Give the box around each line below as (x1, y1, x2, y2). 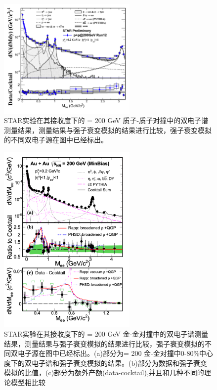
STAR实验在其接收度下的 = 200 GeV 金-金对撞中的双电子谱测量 (4, 328, 209, 339)
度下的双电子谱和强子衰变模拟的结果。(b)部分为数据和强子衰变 (4, 357, 207, 368)
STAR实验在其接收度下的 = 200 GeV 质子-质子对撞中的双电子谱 (4, 115, 209, 126)
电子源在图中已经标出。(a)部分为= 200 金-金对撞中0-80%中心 (17, 348, 214, 358)
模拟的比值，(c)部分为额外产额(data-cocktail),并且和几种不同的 (4, 367, 204, 378)
